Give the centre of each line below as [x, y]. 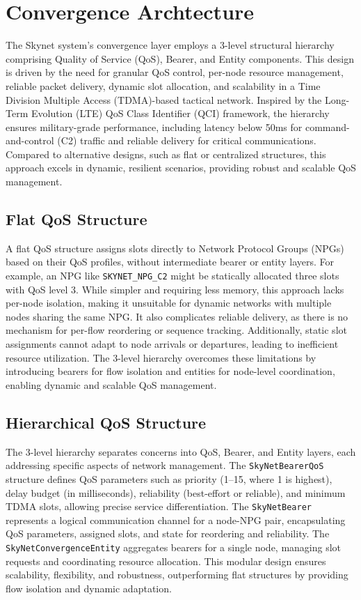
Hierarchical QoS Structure [106, 422]
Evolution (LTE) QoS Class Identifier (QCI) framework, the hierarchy [180, 113]
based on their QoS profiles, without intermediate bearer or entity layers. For [170, 262]
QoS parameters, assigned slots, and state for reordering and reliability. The [168, 533]
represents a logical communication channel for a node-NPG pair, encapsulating [176, 520]
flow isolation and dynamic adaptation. [89, 588]
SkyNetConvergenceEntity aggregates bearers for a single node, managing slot [174, 547]
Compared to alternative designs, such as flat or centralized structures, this [166, 154]
